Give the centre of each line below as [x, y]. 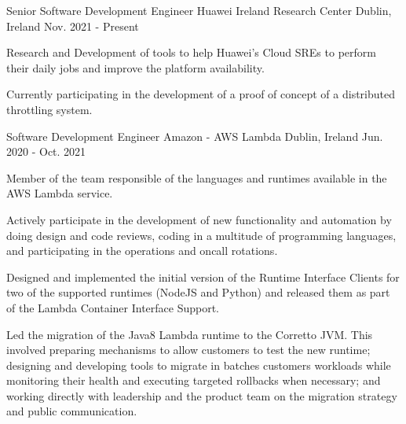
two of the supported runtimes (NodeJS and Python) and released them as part [198, 292]
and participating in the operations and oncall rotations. [142, 251]
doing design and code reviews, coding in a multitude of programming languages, [201, 235]
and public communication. [72, 411]
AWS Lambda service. [60, 193]
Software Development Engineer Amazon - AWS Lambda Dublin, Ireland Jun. [195, 136]
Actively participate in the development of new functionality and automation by [199, 219]
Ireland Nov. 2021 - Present [73, 26]
